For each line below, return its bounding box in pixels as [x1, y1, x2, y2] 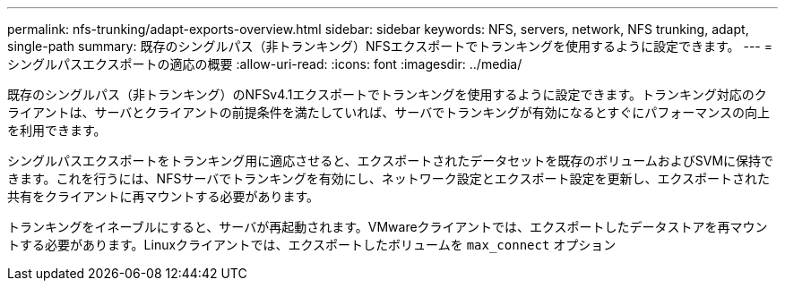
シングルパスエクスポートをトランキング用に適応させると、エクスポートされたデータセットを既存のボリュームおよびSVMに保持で [7, 153, 774, 168]
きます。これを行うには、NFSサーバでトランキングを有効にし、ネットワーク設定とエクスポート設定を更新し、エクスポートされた [7, 171, 770, 186]
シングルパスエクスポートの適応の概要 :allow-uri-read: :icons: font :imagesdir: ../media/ [7, 56, 522, 72]
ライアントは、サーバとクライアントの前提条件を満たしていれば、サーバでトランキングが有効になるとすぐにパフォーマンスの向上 [7, 105, 771, 120]
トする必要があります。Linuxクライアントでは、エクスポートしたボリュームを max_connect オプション [7, 237, 617, 252]
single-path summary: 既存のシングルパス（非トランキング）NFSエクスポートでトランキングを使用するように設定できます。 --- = [7, 38, 772, 54]
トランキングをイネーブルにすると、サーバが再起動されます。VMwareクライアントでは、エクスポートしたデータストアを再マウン [7, 219, 768, 234]
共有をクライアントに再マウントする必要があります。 [7, 189, 320, 204]
